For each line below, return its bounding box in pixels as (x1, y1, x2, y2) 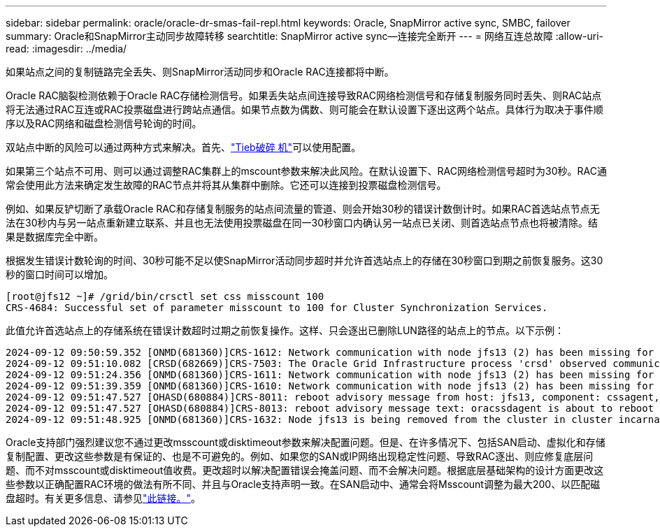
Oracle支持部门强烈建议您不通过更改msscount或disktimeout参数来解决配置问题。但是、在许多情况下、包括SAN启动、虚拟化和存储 (6, 436, 605, 448)
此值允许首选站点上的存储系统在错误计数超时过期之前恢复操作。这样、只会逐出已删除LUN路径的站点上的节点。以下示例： (6, 324, 564, 336)
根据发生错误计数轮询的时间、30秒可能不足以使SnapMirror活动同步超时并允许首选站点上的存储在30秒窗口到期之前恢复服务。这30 (6, 254, 603, 266)
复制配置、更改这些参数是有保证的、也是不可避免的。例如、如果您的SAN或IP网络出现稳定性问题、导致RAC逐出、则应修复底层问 (6, 450, 594, 462)
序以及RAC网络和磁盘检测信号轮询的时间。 (6, 117, 202, 129)
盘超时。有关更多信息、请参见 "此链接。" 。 (6, 492, 201, 504)
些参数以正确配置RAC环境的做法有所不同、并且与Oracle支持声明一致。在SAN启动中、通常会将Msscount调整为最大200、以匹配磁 (6, 478, 601, 490)
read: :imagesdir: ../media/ (6, 43, 127, 55)
